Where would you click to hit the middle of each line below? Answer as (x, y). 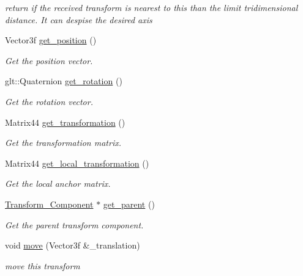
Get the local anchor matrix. (58, 183)
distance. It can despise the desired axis (79, 19)
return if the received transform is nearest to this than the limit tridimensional (151, 7)
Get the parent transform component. (74, 224)
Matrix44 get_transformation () (65, 122)
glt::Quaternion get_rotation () (64, 81)
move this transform (43, 265)
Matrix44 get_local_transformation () (77, 163)
